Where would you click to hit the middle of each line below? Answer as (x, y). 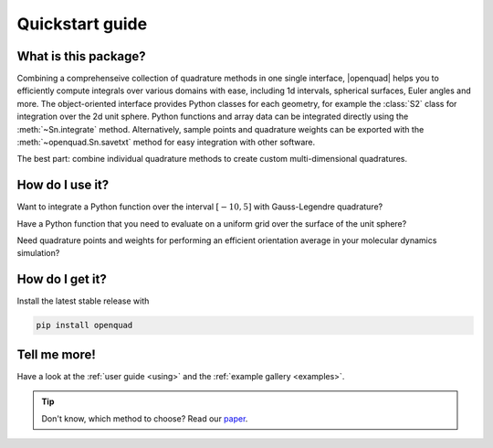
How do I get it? (62, 279)
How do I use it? (63, 185)
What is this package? (81, 56)
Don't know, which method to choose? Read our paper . (145, 418)
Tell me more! (56, 354)
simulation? (38, 253)
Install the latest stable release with (83, 301)
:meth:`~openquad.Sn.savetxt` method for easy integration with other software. (166, 143)
